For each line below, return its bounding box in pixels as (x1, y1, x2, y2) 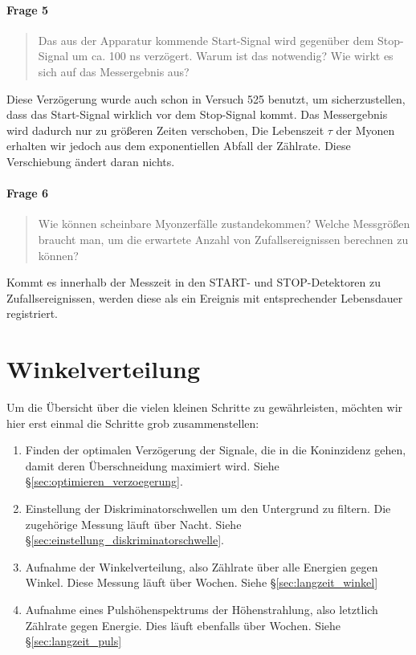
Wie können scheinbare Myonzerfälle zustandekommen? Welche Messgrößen (38, 215, 410, 232)
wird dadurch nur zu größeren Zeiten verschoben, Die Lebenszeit (6, 121, 324, 138)
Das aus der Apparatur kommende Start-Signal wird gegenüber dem (38, 31, 374, 48)
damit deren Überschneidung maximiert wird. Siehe (25, 457, 279, 474)
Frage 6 (6, 185, 49, 201)
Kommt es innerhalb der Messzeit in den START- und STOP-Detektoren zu (6, 274, 381, 291)
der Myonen (336, 121, 395, 138)
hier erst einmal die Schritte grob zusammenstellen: (6, 414, 259, 431)
